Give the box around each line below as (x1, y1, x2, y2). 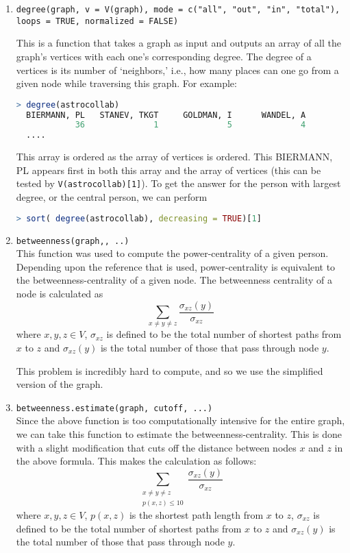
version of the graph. (16, 377, 103, 391)
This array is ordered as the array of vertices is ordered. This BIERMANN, (16, 149, 333, 164)
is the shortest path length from (129, 507, 264, 521)
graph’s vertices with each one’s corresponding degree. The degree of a (16, 49, 312, 63)
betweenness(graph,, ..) (16, 236, 129, 246)
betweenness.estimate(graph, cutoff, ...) (16, 403, 213, 413)
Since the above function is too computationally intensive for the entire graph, (16, 413, 345, 428)
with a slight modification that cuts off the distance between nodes (16, 440, 297, 454)
